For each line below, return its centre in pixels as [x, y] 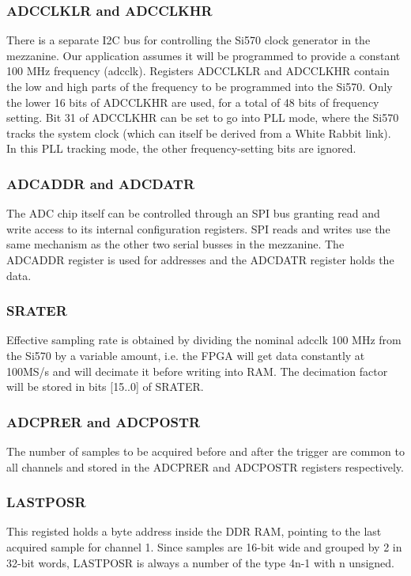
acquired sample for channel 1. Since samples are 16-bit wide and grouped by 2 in [204, 546]
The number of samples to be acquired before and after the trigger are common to [206, 451]
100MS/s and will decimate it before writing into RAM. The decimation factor [197, 371]
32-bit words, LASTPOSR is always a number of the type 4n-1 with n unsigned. [200, 562]
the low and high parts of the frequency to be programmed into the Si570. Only [200, 86]
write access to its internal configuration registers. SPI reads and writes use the [198, 228]
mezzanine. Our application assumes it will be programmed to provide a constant [204, 55]
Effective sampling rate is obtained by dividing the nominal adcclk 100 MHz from [204, 340]
